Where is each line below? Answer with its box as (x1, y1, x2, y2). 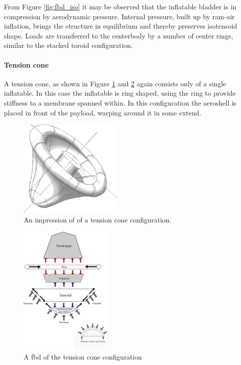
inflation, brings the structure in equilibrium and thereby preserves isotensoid (4, 21, 238, 31)
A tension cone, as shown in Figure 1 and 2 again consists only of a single (4, 78, 226, 88)
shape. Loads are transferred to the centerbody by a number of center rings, (4, 30, 233, 40)
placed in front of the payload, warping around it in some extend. (4, 107, 202, 117)
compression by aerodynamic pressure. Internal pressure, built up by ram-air (4, 11, 235, 21)
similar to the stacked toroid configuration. (4, 40, 133, 50)
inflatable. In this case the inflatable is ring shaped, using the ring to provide (4, 88, 236, 98)
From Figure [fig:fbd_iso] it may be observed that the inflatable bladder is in (4, 1, 237, 11)
